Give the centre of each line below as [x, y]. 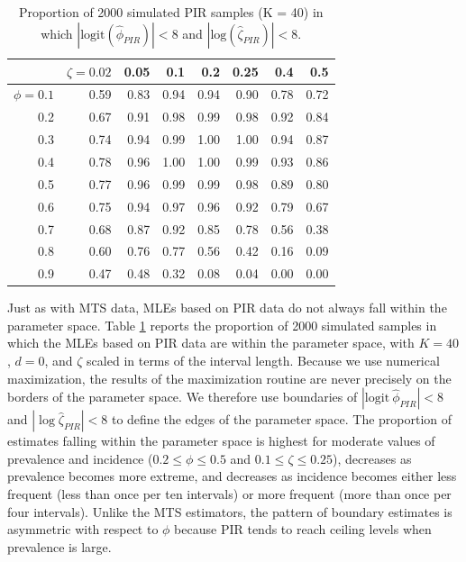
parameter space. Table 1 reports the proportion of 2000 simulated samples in [222, 325]
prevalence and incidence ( [80, 458]
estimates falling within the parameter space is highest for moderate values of [221, 441]
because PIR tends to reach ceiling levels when [303, 529]
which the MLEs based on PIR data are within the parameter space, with [211, 343]
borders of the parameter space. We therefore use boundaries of [183, 397]
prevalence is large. [59, 546]
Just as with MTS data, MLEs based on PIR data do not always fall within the [227, 308]
